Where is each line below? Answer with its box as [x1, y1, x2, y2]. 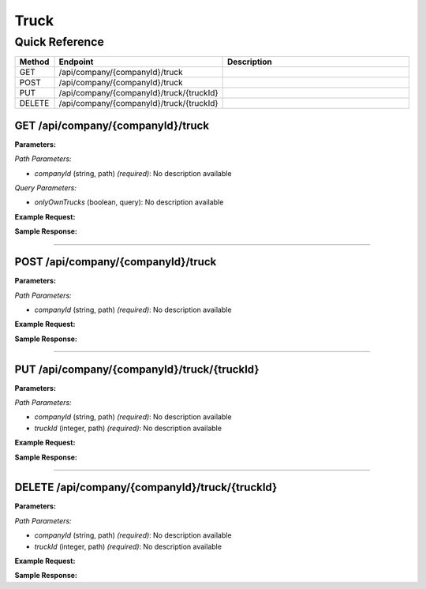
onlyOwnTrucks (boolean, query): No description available [34, 197, 224, 207]
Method [19, 56, 50, 67]
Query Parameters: [14, 183, 77, 193]
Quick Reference [14, 35, 104, 49]
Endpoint [58, 56, 94, 67]
